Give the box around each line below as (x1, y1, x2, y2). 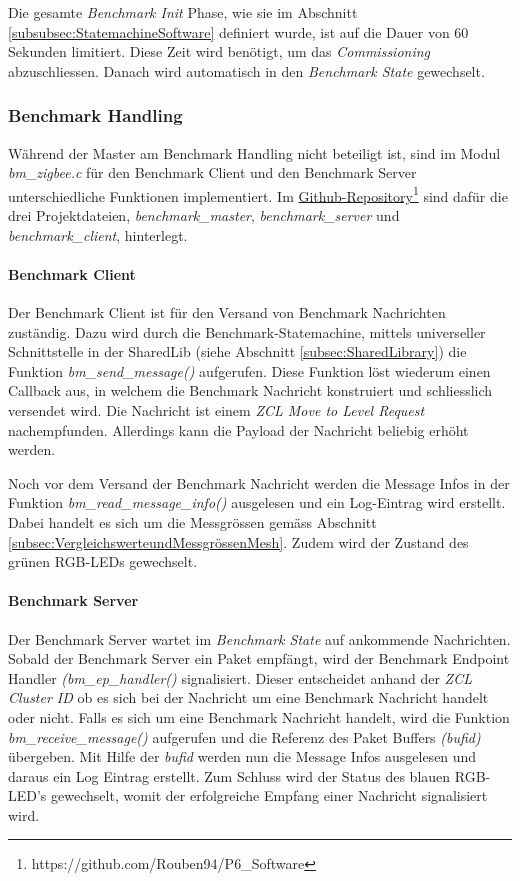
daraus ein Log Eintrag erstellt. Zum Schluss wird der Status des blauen (8, 765, 451, 786)
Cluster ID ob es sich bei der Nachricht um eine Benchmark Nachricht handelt (8, 687, 489, 708)
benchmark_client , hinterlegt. (8, 224, 188, 245)
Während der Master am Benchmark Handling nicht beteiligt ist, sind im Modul (8, 142, 501, 163)
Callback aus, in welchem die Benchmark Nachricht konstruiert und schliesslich (8, 380, 493, 401)
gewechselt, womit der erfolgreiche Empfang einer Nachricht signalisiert (51, 785, 488, 806)
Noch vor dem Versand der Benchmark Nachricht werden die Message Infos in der (8, 472, 510, 493)
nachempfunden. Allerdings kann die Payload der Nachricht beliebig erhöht (8, 419, 469, 440)
